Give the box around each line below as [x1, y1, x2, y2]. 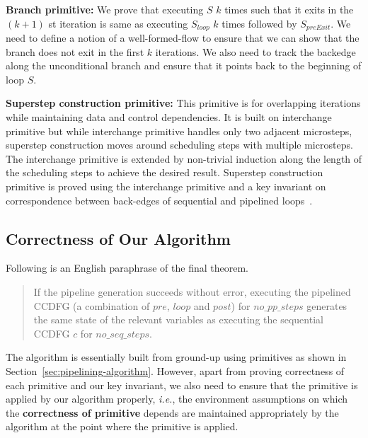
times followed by [222, 16, 297, 30]
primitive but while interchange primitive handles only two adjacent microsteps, [6, 123, 352, 138]
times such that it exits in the [224, 2, 354, 16]
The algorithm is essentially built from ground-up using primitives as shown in [6, 350, 347, 364]
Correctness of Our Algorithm [6, 227, 231, 249]
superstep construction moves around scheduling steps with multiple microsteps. [6, 137, 353, 152]
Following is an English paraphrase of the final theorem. [6, 260, 248, 275]
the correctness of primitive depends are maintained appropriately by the [6, 405, 339, 420]
